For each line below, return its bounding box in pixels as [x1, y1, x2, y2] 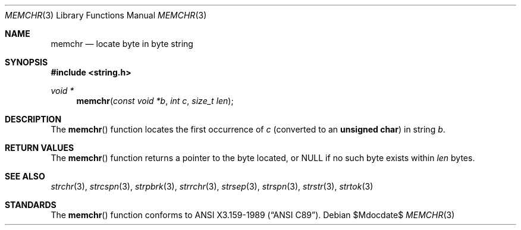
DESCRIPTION [5, 114, 62, 124]
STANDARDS [5, 200, 57, 210]
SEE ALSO [5, 171, 45, 181]
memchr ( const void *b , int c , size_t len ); [76, 96, 234, 106]
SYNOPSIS [5, 57, 48, 67]
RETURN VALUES [5, 143, 74, 153]
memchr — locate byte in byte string [51, 39, 193, 49]
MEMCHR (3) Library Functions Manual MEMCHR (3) [5, 10, 207, 20]
